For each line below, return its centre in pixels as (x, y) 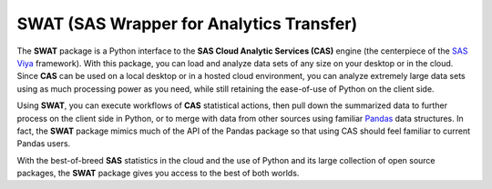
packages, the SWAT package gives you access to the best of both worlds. (158, 174)
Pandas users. (44, 144)
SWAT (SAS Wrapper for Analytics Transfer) (187, 24)
